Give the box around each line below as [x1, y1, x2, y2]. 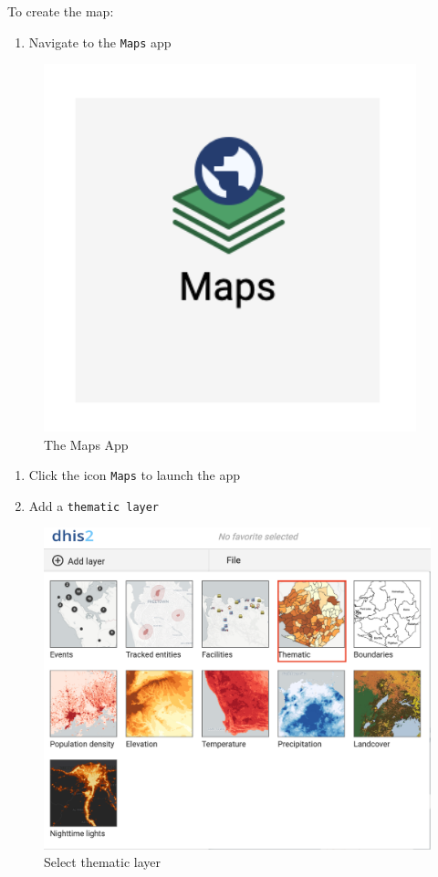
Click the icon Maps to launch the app [28, 465, 241, 485]
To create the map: [7, 2, 114, 20]
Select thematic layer [44, 852, 161, 872]
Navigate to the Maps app [28, 32, 172, 51]
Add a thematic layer [28, 496, 160, 515]
